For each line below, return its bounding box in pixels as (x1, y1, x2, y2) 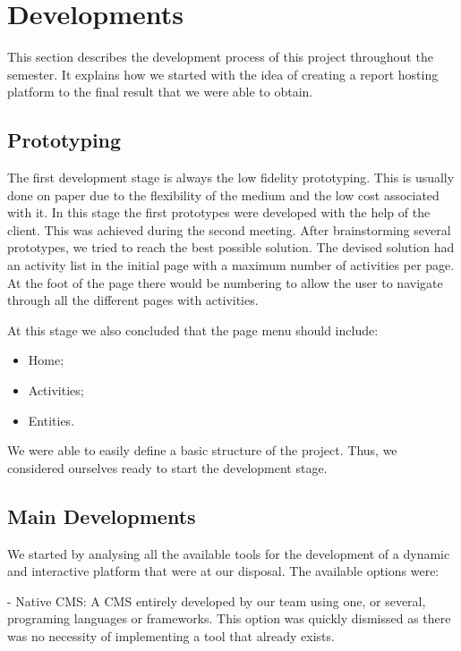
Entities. (28, 410, 75, 429)
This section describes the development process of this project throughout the (7, 47, 433, 66)
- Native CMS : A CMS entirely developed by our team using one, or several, (7, 591, 426, 610)
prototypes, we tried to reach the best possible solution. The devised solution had (7, 238, 455, 257)
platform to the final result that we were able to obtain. (7, 82, 313, 101)
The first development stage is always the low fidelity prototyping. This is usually (7, 168, 455, 187)
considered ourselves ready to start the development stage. (7, 458, 328, 477)
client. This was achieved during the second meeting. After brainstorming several (7, 220, 451, 239)
